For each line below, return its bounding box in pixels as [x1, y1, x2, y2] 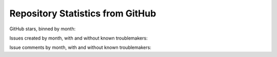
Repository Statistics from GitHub [9, 8, 156, 19]
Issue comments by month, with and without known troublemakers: [9, 44, 151, 51]
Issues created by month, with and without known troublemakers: [9, 35, 148, 41]
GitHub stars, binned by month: [9, 26, 76, 32]
